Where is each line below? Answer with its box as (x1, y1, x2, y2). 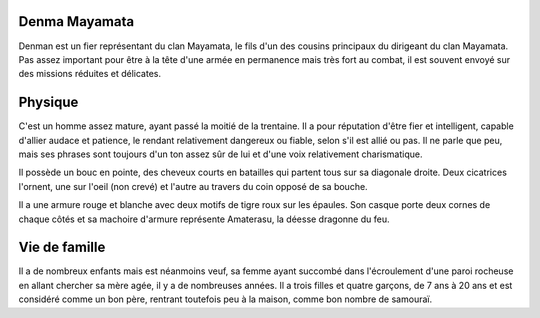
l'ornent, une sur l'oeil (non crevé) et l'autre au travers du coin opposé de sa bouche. (18, 180, 369, 192)
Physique (18, 94, 79, 111)
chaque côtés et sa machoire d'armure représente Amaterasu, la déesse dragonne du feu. (18, 213, 390, 225)
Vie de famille (18, 239, 106, 256)
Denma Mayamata (18, 13, 135, 30)
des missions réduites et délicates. (18, 68, 162, 80)
